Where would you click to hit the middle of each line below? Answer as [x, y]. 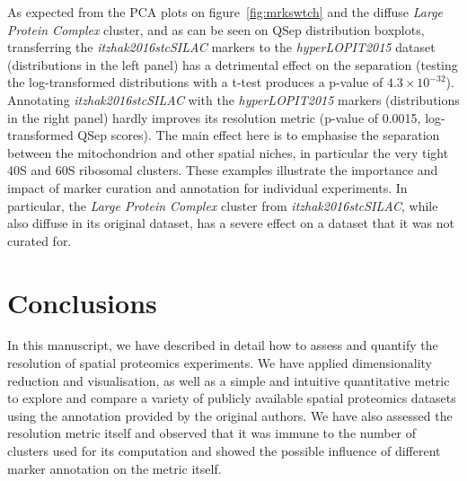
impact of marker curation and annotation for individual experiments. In [207, 187]
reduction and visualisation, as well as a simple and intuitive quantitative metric [229, 380]
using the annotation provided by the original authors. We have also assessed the [230, 415]
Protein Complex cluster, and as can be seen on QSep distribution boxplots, [216, 29]
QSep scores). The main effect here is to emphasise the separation [259, 135]
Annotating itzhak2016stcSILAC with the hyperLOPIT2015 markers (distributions [233, 99]
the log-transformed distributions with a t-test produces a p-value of [195, 82]
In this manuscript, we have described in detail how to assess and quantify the [223, 345]
